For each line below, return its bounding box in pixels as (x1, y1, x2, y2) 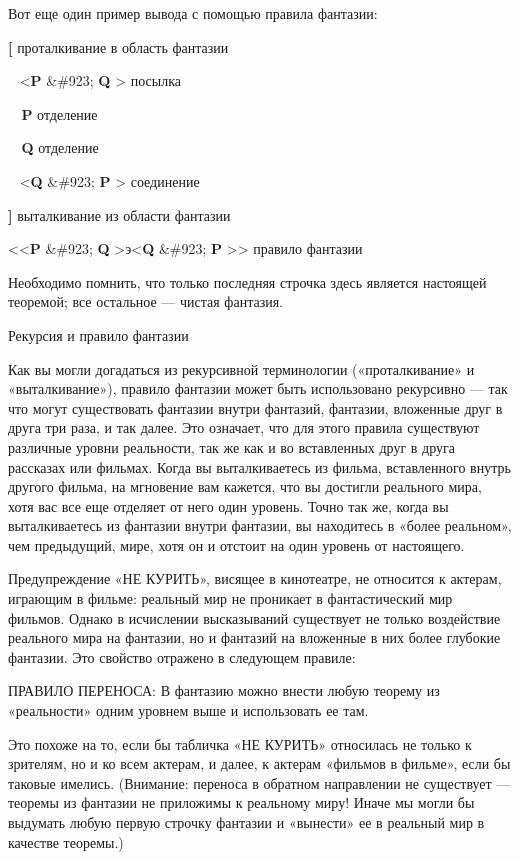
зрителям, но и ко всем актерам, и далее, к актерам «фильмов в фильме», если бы (8, 753, 511, 774)
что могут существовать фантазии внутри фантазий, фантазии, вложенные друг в (8, 397, 503, 418)
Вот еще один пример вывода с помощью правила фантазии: (8, 3, 378, 23)
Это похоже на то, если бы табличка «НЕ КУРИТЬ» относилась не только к (8, 733, 472, 754)
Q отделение (21, 137, 99, 158)
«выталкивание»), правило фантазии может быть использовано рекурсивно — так (8, 378, 508, 399)
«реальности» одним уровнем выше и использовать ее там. (8, 700, 369, 721)
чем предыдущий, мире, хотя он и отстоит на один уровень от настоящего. (8, 534, 465, 555)
